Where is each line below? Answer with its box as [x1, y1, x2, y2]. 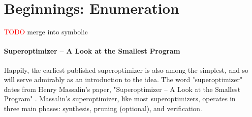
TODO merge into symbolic [4, 27, 88, 37]
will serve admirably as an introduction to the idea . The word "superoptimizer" [4, 74, 243, 85]
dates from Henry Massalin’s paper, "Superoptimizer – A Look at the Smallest [4, 84, 241, 94]
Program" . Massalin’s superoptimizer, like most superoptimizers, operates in [4, 93, 236, 104]
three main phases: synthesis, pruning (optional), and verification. [4, 103, 202, 113]
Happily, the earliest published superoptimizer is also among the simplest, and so [4, 64, 249, 75]
